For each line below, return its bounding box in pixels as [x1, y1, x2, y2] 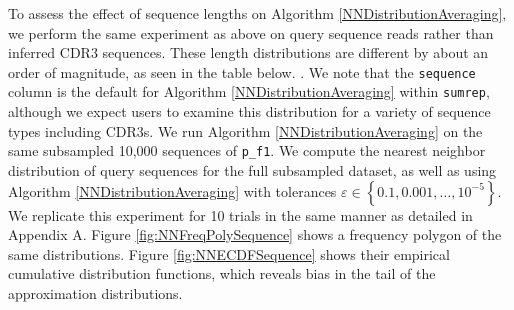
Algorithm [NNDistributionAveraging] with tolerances [8, 180, 337, 201]
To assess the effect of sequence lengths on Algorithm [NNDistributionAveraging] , [8, 3, 507, 23]
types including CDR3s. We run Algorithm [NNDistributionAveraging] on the [8, 120, 483, 141]
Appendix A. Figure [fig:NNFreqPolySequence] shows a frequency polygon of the [8, 224, 502, 245]
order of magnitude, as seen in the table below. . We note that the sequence [8, 61, 476, 82]
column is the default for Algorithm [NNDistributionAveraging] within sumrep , [8, 81, 490, 102]
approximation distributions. [8, 282, 183, 303]
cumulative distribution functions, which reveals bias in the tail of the [8, 263, 436, 284]
